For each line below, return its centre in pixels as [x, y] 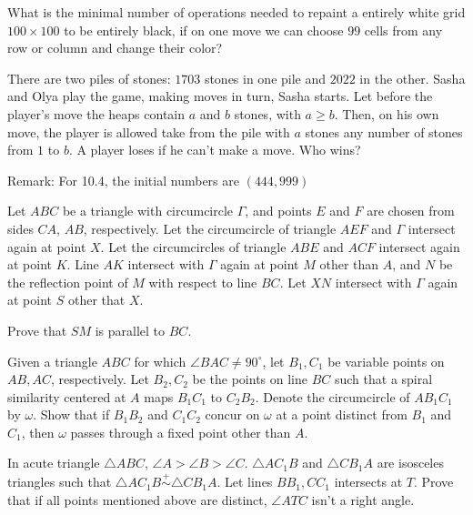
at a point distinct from [342, 414]
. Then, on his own [387, 113]
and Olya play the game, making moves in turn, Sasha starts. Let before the [220, 96]
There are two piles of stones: [89, 78]
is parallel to [130, 330]
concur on [232, 414]
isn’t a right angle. [363, 499]
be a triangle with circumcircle [148, 211]
